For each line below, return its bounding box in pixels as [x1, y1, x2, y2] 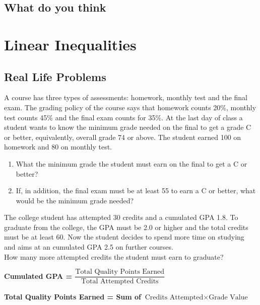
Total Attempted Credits [81, 278, 159, 285]
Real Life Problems [4, 68, 106, 84]
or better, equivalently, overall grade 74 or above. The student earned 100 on [4, 131, 241, 142]
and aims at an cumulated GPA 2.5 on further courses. [4, 242, 173, 252]
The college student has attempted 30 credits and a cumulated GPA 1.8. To [4, 212, 238, 222]
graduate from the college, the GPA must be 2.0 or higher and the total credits [4, 221, 248, 232]
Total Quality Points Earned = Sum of [4, 291, 142, 302]
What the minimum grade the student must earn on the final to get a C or [16, 158, 247, 169]
